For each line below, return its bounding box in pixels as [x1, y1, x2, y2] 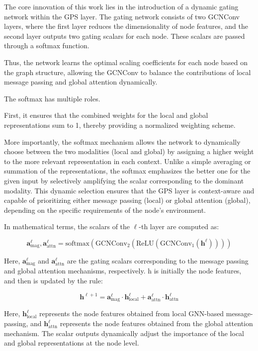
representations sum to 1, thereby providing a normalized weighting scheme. [4, 119, 236, 130]
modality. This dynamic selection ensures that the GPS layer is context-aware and [4, 185, 255, 195]
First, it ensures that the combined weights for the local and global [4, 110, 208, 120]
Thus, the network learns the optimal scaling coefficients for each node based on [4, 57, 248, 67]
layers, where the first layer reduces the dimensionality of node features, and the [4, 21, 248, 31]
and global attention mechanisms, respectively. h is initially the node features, [4, 265, 242, 276]
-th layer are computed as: [139, 221, 219, 232]
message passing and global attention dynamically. [4, 77, 158, 87]
